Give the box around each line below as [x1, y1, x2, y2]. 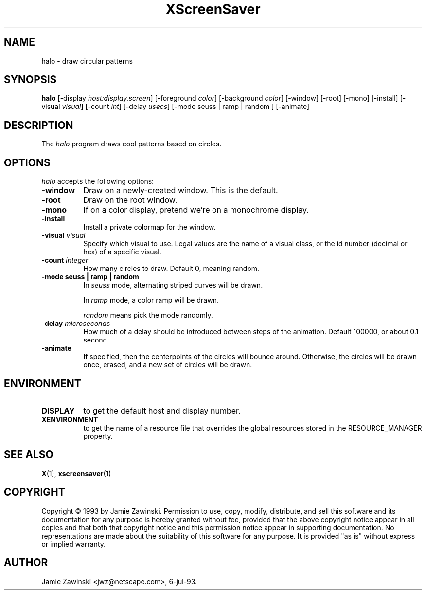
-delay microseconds [41, 319, 110, 328]
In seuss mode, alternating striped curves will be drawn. [83, 281, 263, 289]
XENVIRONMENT [41, 415, 98, 424]
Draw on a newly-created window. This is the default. [83, 185, 278, 196]
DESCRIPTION [4, 119, 73, 131]
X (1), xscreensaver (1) [41, 469, 111, 478]
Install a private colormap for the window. [83, 223, 216, 232]
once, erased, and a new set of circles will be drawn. [83, 360, 252, 369]
